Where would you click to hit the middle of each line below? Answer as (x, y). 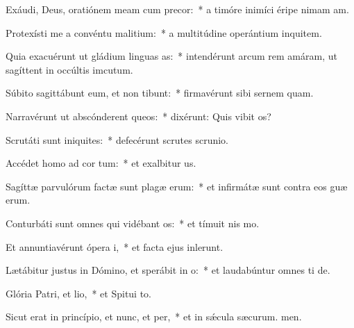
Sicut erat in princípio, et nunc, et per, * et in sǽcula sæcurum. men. (154, 317)
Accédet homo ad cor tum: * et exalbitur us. (101, 163)
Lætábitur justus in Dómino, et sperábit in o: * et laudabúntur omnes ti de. (168, 270)
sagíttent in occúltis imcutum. (69, 69)
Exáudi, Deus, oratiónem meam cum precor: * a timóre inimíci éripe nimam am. (177, 9)
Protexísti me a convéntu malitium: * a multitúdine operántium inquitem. (164, 32)
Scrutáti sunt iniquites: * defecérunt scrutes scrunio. (117, 139)
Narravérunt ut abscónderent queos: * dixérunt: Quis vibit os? (138, 116)
